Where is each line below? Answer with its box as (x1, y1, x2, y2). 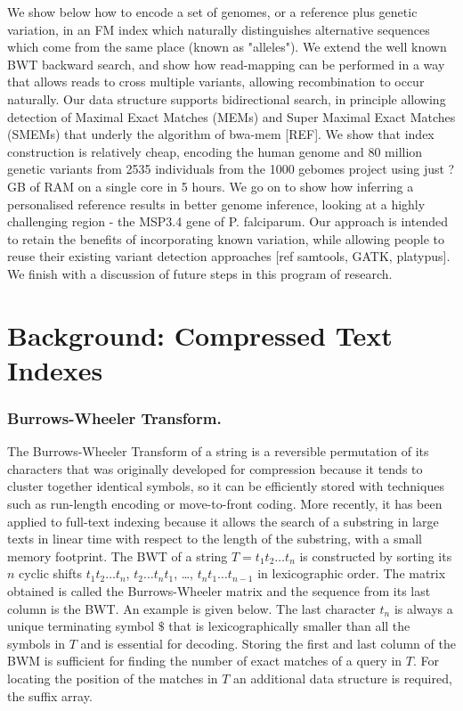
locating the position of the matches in (7, 669, 218, 687)
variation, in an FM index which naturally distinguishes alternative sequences (7, 20, 430, 38)
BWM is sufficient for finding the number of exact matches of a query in (7, 651, 402, 670)
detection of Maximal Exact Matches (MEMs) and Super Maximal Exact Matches (7, 107, 456, 126)
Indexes (7, 351, 103, 388)
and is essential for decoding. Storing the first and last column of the (80, 633, 456, 652)
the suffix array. (7, 686, 93, 705)
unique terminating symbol (7, 617, 155, 635)
